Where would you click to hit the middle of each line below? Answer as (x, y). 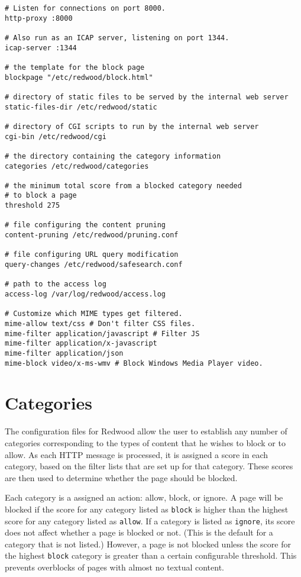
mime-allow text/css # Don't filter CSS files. (100, 324)
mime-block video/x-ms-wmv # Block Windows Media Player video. (134, 363)
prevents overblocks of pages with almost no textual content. (114, 567)
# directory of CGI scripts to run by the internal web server (132, 126)
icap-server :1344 (41, 48)
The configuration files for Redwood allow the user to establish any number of (146, 431)
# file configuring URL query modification (92, 255)
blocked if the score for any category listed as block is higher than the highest (147, 509)
